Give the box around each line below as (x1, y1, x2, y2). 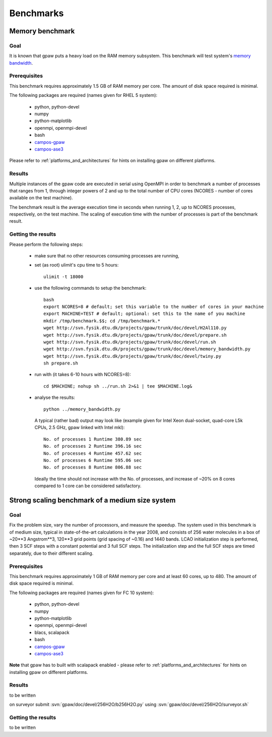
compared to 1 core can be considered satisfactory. (34, 483, 142, 489)
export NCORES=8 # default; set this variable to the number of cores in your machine (43, 303, 264, 309)
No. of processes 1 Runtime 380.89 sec (43, 436, 142, 442)
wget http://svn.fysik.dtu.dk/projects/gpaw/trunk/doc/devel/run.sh (43, 339, 216, 345)
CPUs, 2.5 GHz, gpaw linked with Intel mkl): (34, 425, 125, 431)
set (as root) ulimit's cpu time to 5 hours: (34, 262, 119, 268)
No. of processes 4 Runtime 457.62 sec (43, 450, 142, 456)
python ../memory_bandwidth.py (43, 406, 121, 412)
